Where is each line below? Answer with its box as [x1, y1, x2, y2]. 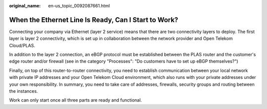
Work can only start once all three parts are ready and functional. [9, 97, 142, 103]
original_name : [9, 3, 41, 8]
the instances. [9, 88, 38, 94]
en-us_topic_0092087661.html [48, 3, 110, 8]
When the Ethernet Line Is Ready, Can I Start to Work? [9, 15, 178, 24]
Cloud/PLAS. [9, 42, 36, 48]
